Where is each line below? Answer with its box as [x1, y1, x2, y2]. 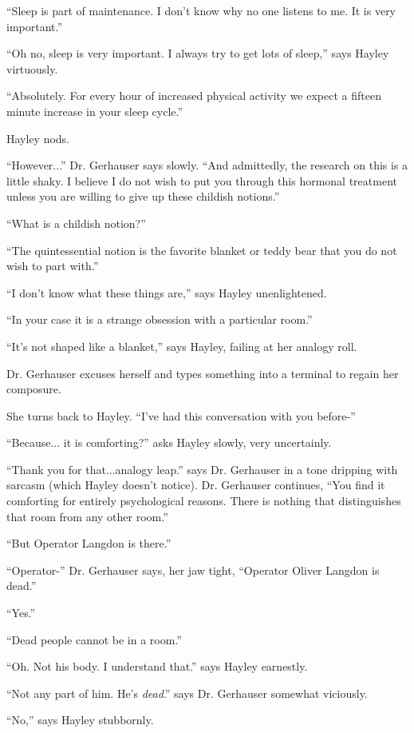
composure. [6, 380, 61, 397]
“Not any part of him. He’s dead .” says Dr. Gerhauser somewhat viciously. [6, 684, 368, 701]
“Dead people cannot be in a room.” [6, 631, 182, 647]
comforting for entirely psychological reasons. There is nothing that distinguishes [6, 492, 401, 509]
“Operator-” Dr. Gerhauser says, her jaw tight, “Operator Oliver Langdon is [6, 561, 380, 578]
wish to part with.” [6, 257, 99, 274]
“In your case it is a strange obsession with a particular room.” [6, 311, 313, 328]
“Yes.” [6, 604, 36, 621]
